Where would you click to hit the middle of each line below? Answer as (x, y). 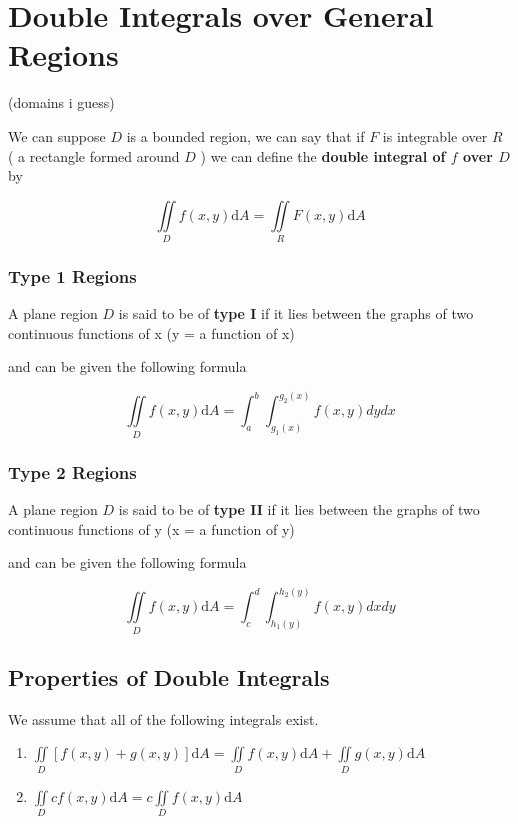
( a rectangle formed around (94, 155)
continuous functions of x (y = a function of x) (151, 332)
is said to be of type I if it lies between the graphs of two (296, 313)
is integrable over (435, 135)
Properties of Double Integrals (169, 676)
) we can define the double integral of (323, 155)
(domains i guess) (61, 102)
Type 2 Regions (72, 471)
